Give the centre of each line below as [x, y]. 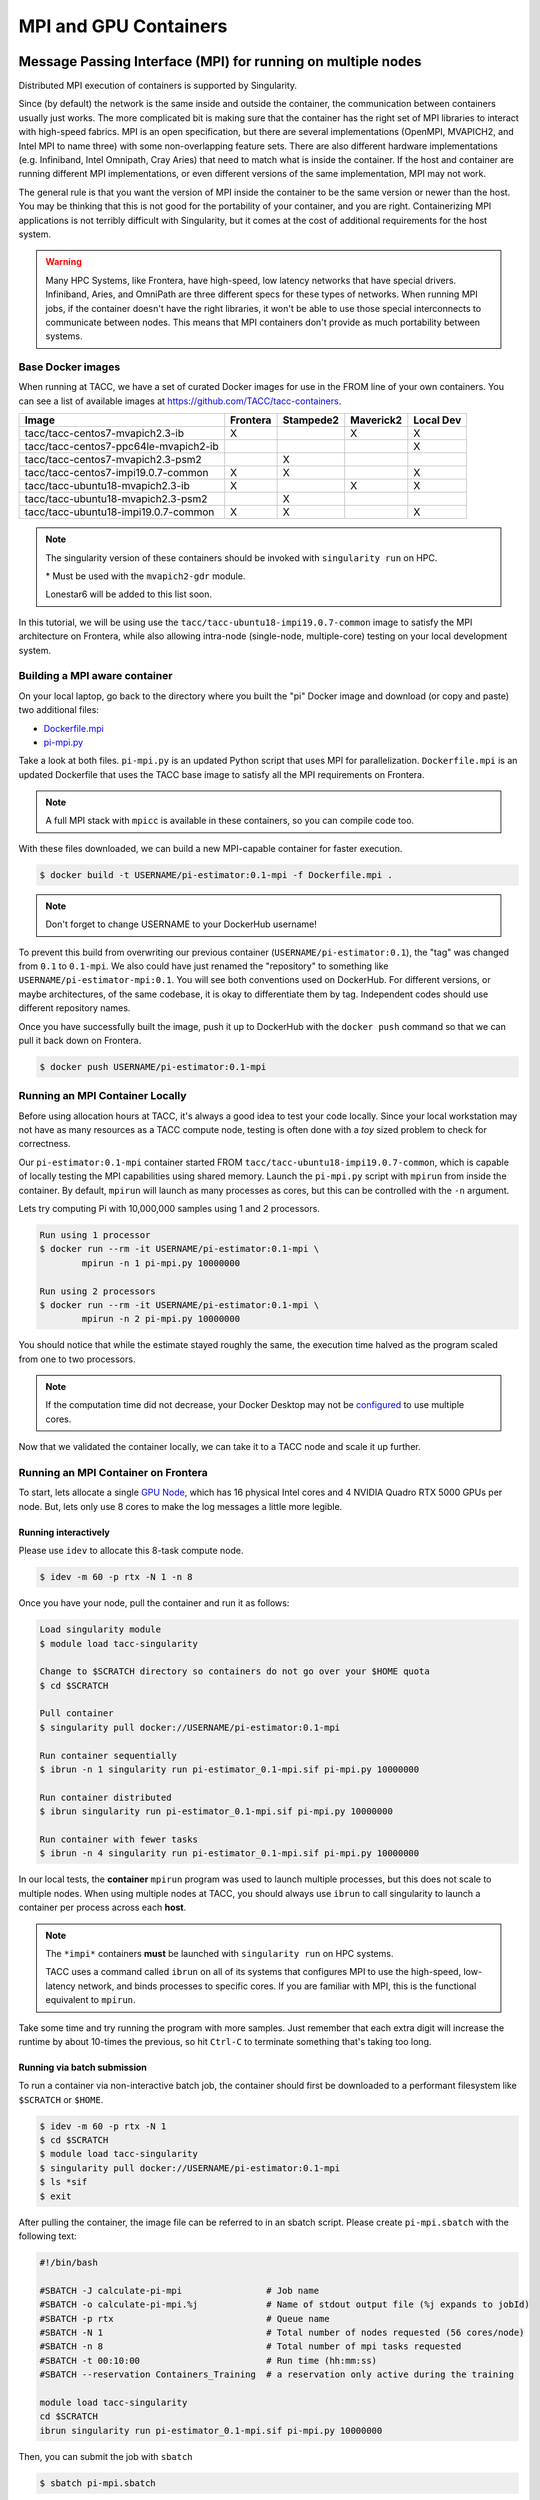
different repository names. [74, 1008]
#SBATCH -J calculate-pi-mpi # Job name [179, 2290]
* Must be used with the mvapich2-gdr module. [145, 576]
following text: [47, 2236]
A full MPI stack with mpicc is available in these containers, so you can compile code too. [230, 821]
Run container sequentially [108, 1755]
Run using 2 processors [98, 1291]
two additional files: [59, 710]
